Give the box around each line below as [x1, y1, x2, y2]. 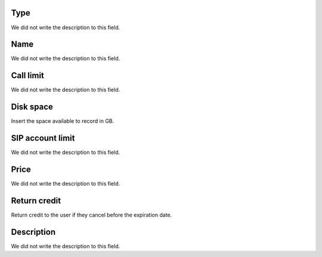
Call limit [11, 70, 45, 80]
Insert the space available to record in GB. [11, 117, 114, 125]
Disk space [11, 102, 54, 112]
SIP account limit [11, 133, 75, 143]
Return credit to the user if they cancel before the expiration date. [11, 211, 172, 218]
